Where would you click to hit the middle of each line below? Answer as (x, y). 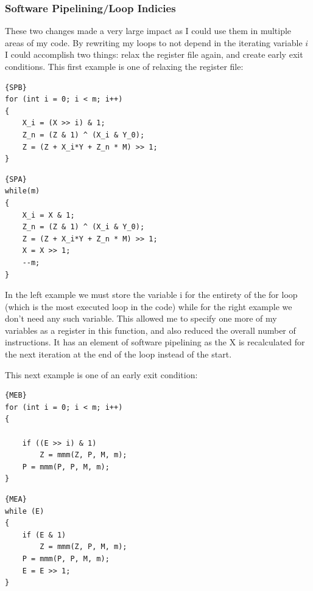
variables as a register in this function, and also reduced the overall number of (150, 330)
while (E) (25, 511)
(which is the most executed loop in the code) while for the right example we (149, 306)
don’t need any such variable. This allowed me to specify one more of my (141, 318)
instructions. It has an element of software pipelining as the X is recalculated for (155, 342)
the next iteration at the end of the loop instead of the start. (118, 354)
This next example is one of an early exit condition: (101, 374)
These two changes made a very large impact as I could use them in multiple (148, 31)
